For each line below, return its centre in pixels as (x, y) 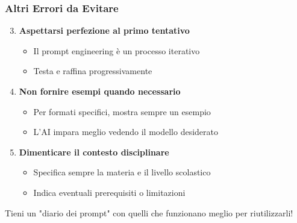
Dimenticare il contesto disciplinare (94, 152)
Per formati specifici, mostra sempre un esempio (122, 111)
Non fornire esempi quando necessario (100, 91)
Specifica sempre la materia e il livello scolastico (122, 172)
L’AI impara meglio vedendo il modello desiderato (126, 132)
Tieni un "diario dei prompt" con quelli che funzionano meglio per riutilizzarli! (149, 212)
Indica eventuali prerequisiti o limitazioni (109, 192)
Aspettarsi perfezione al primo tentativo (104, 30)
